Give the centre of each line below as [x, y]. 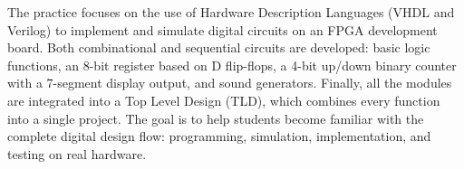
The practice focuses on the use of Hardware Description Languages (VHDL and [231, 12]
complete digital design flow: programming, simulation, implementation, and [219, 136]
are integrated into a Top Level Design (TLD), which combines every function [224, 100]
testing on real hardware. [77, 153]
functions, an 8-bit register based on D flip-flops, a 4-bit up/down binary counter [232, 65]
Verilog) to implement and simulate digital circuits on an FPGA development [222, 29]
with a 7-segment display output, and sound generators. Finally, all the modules [230, 83]
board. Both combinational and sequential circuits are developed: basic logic [219, 47]
